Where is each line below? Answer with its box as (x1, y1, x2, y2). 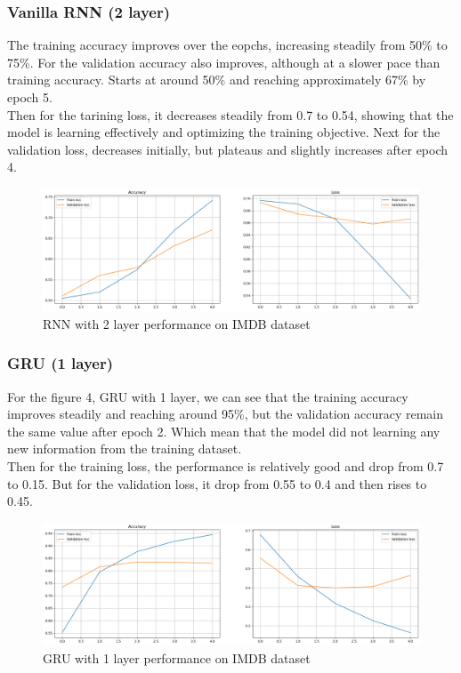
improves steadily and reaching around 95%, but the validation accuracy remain (7, 405, 443, 423)
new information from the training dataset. (7, 439, 242, 458)
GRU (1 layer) (7, 352, 114, 374)
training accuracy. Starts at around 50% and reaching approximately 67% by (7, 70, 426, 89)
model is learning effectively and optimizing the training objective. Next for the (7, 123, 441, 141)
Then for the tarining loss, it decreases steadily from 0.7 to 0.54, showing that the (7, 105, 454, 124)
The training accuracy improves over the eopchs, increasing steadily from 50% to (7, 36, 448, 54)
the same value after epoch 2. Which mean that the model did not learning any (7, 421, 441, 440)
